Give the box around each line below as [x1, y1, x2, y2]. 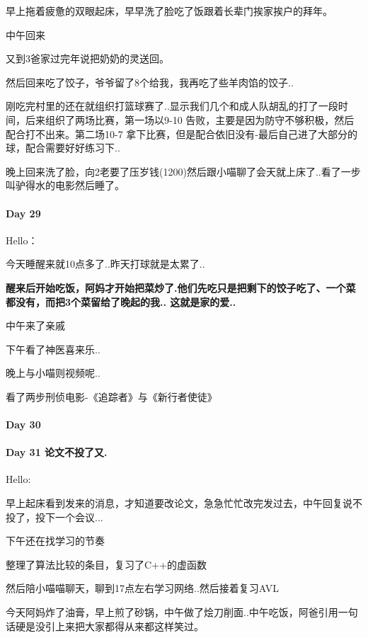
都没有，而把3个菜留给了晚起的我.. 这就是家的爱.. [6, 294, 236, 309]
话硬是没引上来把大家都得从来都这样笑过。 [6, 618, 204, 633]
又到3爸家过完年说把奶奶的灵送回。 [6, 51, 169, 66]
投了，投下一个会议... [6, 509, 103, 524]
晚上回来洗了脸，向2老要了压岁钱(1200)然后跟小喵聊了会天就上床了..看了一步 [6, 164, 361, 178]
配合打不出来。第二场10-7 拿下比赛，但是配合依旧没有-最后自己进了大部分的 [6, 126, 357, 141]
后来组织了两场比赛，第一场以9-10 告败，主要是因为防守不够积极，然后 [25, 112, 355, 127]
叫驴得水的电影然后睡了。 [6, 178, 125, 193]
